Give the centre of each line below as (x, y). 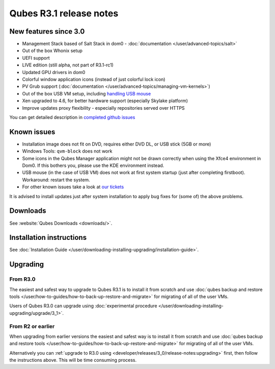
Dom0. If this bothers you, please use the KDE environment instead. (93, 165)
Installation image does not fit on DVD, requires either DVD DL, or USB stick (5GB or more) (117, 144)
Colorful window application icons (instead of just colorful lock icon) (94, 80)
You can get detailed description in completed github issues (72, 117)
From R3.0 (22, 279)
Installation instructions (48, 238)
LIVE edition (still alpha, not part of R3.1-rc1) (68, 65)
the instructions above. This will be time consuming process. (73, 360)
